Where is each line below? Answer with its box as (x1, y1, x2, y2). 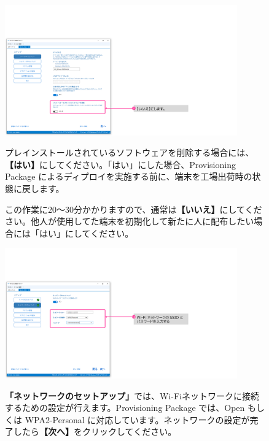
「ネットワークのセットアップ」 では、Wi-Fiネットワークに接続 (5, 389, 259, 402)
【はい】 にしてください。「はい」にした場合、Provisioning (5, 158, 236, 171)
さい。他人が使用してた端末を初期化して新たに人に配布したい (5, 215, 254, 228)
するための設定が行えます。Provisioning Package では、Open (5, 401, 245, 414)
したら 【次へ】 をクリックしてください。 (13, 425, 177, 438)
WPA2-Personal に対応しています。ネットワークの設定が (25, 413, 250, 426)
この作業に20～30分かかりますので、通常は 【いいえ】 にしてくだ (5, 202, 262, 215)
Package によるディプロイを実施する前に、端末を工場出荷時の (5, 170, 252, 183)
